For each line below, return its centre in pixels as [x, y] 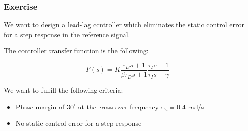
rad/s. [197, 106]
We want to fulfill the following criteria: [63, 90]
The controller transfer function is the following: [76, 51]
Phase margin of [40, 106]
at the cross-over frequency [118, 106]
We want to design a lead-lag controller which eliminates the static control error [124, 25]
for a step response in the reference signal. [67, 34]
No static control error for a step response [78, 123]
